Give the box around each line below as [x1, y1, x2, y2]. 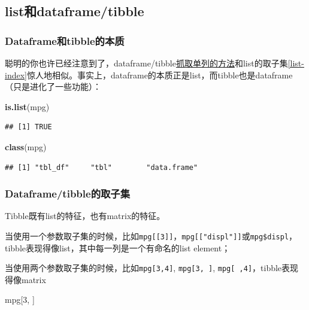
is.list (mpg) [5, 100, 50, 113]
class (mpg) [5, 140, 47, 153]
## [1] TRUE [5, 123, 52, 132]
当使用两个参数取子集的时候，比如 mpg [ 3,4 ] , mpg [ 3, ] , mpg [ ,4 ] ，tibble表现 [5, 262, 299, 274]
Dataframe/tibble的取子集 [5, 186, 131, 201]
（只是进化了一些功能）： [5, 80, 101, 93]
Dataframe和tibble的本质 [5, 33, 125, 48]
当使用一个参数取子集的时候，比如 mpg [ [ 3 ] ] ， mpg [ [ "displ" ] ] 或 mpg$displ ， [5, 229, 298, 242]
